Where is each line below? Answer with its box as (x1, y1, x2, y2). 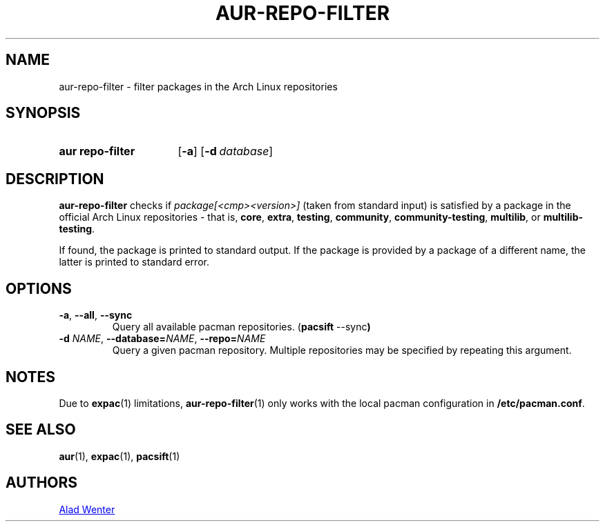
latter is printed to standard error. (59, 256, 209, 268)
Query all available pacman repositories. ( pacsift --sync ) (112, 321, 371, 333)
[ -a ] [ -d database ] (177, 144, 273, 159)
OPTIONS (6, 279, 72, 297)
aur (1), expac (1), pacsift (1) (59, 450, 180, 462)
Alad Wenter (59, 503, 115, 515)
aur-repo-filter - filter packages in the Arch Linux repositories (59, 80, 338, 92)
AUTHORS (6, 474, 78, 492)
